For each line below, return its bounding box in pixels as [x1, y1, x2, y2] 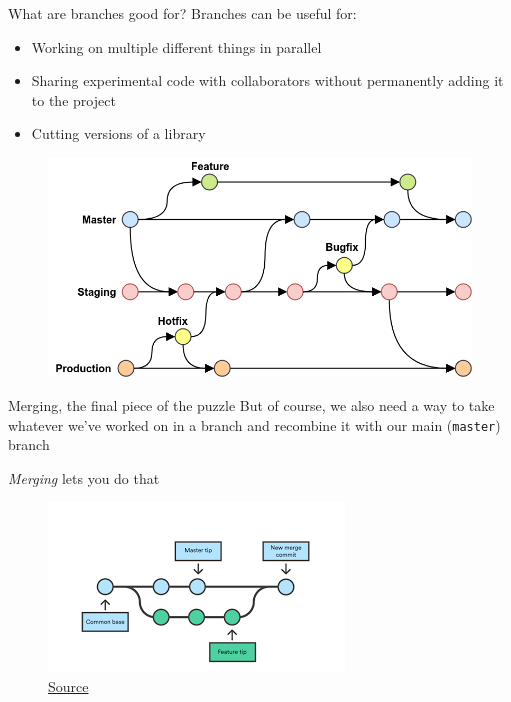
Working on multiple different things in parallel [31, 36, 322, 57]
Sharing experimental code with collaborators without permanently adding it [31, 70, 504, 91]
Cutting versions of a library [31, 123, 206, 144]
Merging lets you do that [8, 467, 160, 488]
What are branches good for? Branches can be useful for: [8, 3, 357, 23]
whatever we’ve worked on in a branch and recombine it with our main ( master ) [8, 414, 501, 435]
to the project [31, 89, 116, 110]
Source [48, 675, 89, 696]
